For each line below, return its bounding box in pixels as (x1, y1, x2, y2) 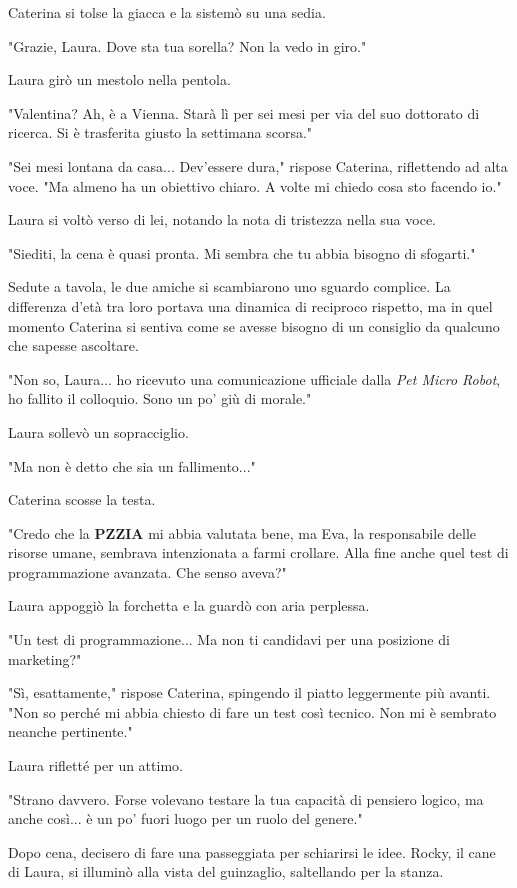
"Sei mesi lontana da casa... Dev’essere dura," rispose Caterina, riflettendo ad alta (8, 155, 508, 176)
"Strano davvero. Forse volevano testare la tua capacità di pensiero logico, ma (8, 788, 484, 809)
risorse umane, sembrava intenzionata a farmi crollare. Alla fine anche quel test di (8, 542, 509, 563)
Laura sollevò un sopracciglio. (8, 421, 189, 442)
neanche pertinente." (8, 721, 133, 742)
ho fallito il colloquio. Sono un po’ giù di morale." (8, 388, 312, 409)
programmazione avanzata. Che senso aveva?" (8, 561, 287, 582)
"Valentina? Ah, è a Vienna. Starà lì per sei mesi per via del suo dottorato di (8, 102, 480, 123)
